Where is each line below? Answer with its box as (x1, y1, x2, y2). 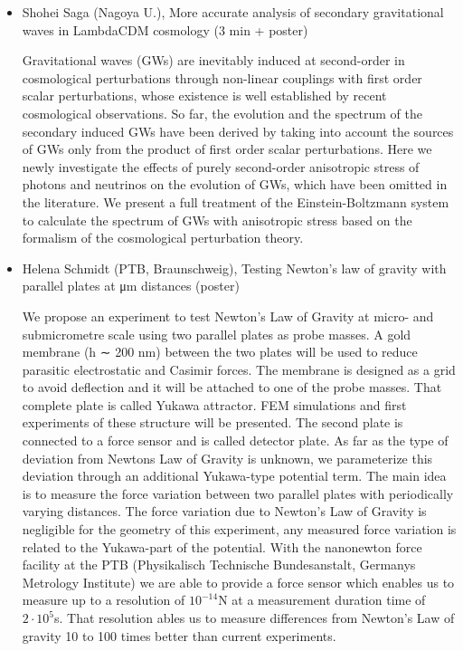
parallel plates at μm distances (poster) (22, 276, 240, 295)
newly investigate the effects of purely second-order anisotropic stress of (22, 157, 420, 176)
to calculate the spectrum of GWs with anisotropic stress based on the (22, 210, 412, 229)
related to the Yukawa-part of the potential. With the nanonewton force (22, 537, 422, 556)
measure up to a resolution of (22, 590, 185, 609)
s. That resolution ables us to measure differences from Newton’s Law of (54, 608, 455, 627)
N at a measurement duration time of (218, 590, 426, 609)
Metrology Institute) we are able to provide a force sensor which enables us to (22, 572, 455, 591)
